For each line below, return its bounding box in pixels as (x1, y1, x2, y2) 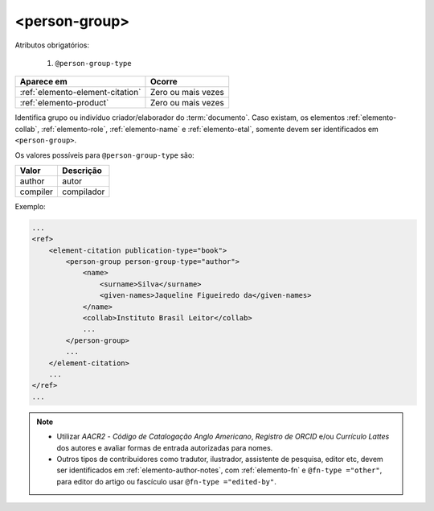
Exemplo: (14, 201, 46, 211)
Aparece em (19, 76, 68, 88)
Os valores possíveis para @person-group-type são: (14, 150, 194, 160)
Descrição (61, 165, 102, 176)
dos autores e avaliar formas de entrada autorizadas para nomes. (56, 443, 273, 452)
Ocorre (149, 76, 178, 88)
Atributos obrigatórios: (14, 40, 90, 50)
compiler (19, 186, 54, 197)
